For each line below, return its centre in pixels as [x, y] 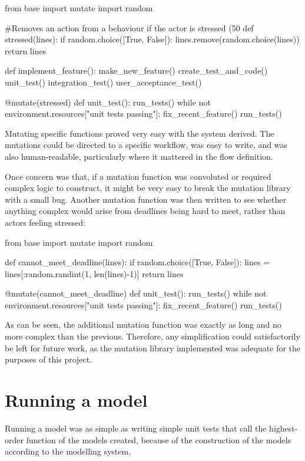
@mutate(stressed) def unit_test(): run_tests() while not [108, 102]
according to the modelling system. [68, 451]
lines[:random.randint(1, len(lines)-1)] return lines [94, 273]
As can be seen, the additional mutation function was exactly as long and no [143, 325]
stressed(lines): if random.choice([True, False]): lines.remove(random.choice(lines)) [152, 39]
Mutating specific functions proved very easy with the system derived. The [140, 133]
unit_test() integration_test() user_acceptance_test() [103, 82]
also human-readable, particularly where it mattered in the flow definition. [139, 156]
